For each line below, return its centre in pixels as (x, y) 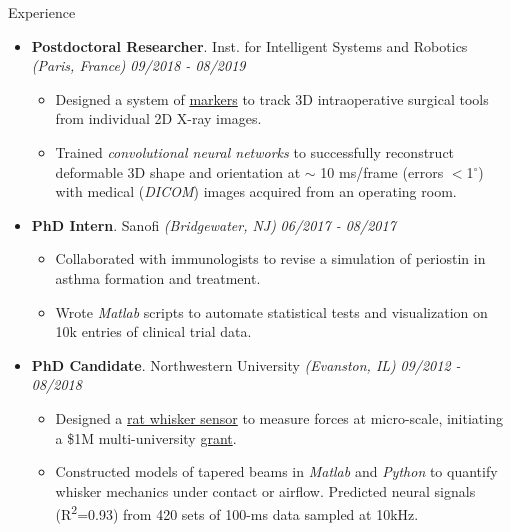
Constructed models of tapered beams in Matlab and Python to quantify (276, 471)
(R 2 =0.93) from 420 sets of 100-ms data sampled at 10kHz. (237, 512)
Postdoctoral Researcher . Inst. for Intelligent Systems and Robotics (249, 45)
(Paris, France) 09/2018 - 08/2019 (138, 65)
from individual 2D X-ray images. (158, 118)
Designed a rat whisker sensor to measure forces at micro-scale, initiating (279, 417)
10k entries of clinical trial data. (153, 331)
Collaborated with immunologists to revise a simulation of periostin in (270, 258)
